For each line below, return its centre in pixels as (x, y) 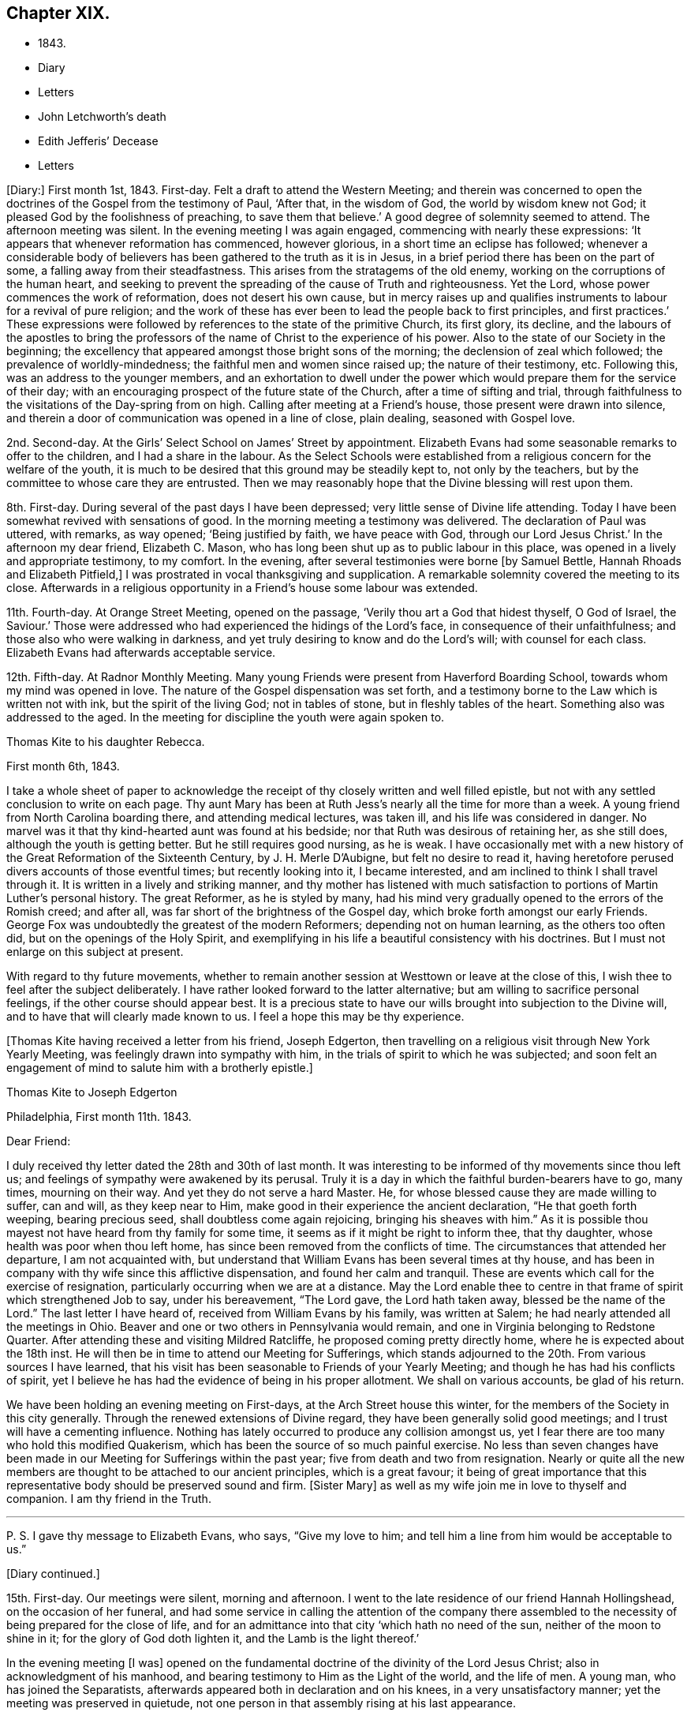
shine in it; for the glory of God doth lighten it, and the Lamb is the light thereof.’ (213, 1639)
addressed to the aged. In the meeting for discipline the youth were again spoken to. (226, 717)
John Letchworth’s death (102, 117)
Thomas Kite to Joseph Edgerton (92, 1092)
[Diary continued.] (53, 1574)
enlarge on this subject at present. (95, 952)
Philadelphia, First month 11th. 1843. (99, 1117)
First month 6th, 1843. (63, 766)
